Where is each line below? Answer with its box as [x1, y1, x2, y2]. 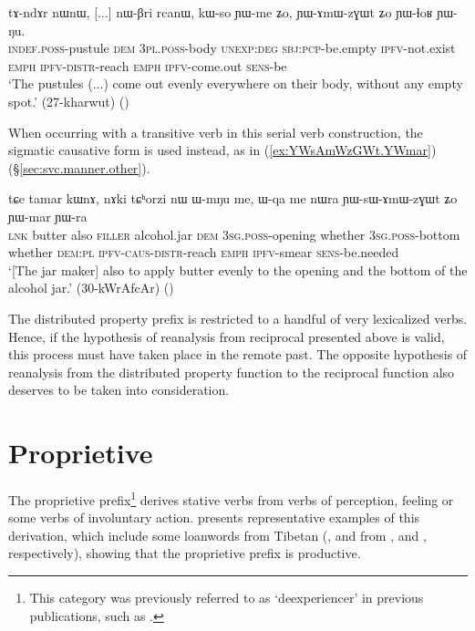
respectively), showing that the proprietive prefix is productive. [8, 543, 361, 563]
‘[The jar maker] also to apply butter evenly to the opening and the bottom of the [8, 260, 468, 279]
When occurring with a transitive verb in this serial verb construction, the [8, 122, 423, 141]
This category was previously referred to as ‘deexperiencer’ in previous [29, 588, 424, 607]
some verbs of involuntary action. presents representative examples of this [8, 508, 420, 527]
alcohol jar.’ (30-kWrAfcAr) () [8, 278, 174, 297]
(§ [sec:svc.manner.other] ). [8, 158, 150, 177]
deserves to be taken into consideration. [8, 380, 230, 399]
